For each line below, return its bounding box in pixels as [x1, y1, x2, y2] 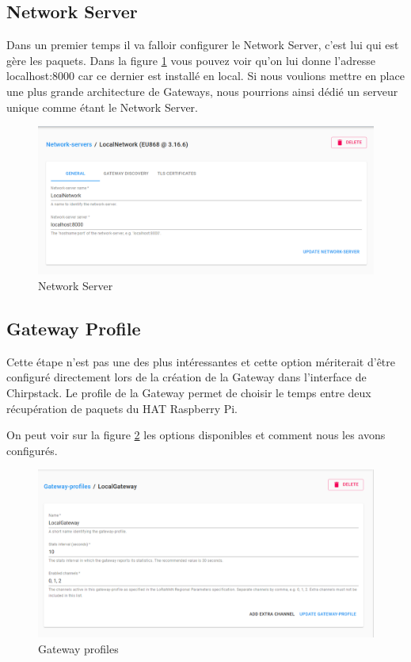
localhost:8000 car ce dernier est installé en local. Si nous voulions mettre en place [6, 67, 405, 84]
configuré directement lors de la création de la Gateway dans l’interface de [6, 369, 367, 385]
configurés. [6, 442, 58, 458]
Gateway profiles [38, 640, 119, 656]
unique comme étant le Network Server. [6, 98, 198, 115]
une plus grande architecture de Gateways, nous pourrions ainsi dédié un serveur [6, 82, 398, 99]
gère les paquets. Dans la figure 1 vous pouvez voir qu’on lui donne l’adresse [6, 52, 375, 68]
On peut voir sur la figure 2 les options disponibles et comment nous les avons [6, 427, 386, 443]
